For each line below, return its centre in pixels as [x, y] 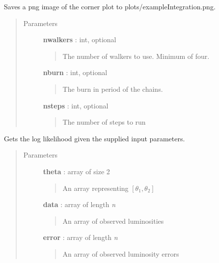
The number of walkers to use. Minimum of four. [136, 56]
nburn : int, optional [75, 72]
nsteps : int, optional [76, 105]
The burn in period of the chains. [113, 89]
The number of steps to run [104, 122]
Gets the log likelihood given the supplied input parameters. [95, 138]
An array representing [96, 188]
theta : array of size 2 [76, 171]
